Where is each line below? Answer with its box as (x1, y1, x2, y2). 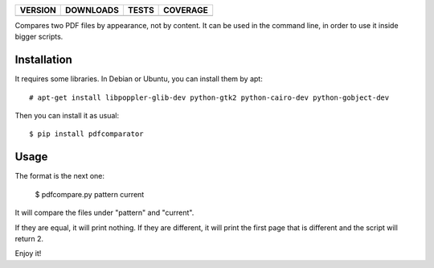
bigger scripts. (14, 32, 63, 42)
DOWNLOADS (64, 5, 120, 15)
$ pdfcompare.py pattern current (35, 189, 145, 199)
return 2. (14, 233, 44, 243)
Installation (14, 53, 72, 67)
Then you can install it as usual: (14, 111, 120, 121)
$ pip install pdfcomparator (29, 130, 144, 138)
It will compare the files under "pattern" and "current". (14, 208, 194, 217)
